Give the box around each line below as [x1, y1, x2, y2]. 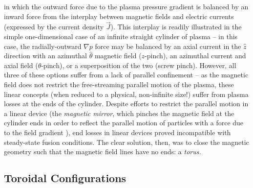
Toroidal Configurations [4, 170, 126, 186]
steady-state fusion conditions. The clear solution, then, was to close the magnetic [4, 137, 249, 147]
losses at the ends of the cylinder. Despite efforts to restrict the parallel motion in [4, 98, 249, 109]
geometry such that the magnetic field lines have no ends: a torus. [4, 146, 201, 157]
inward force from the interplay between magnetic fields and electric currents [4, 11, 234, 21]
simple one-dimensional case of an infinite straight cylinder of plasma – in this [4, 31, 238, 41]
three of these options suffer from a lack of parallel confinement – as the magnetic [4, 70, 249, 80]
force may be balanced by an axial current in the [95, 41, 241, 51]
